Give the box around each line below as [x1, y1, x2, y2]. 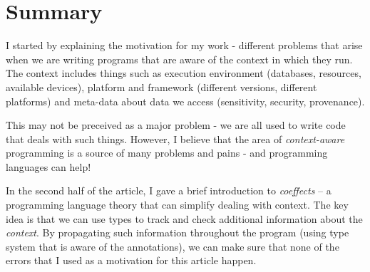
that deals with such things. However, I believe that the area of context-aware [6, 131, 345, 146]
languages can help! [6, 159, 91, 174]
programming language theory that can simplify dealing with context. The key [6, 197, 349, 212]
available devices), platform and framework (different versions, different [6, 79, 317, 94]
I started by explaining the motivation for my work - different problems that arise [6, 38, 363, 53]
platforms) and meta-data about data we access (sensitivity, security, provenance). [6, 93, 365, 108]
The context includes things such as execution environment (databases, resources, [6, 66, 361, 80]
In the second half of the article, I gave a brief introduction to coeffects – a [6, 183, 332, 198]
